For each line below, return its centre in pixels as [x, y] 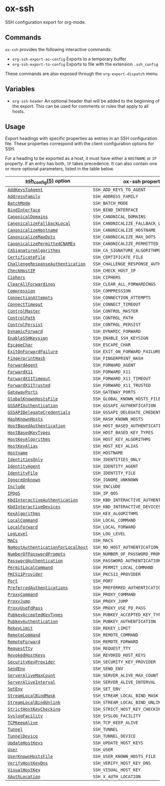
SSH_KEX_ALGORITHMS [115, 513]
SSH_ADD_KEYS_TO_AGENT [119, 190]
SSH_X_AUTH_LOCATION [117, 776]
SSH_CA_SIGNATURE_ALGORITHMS [127, 250]
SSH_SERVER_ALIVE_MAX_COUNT [125, 675]
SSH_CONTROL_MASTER [115, 311]
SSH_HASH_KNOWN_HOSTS [118, 419]
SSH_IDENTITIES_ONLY [117, 459]
